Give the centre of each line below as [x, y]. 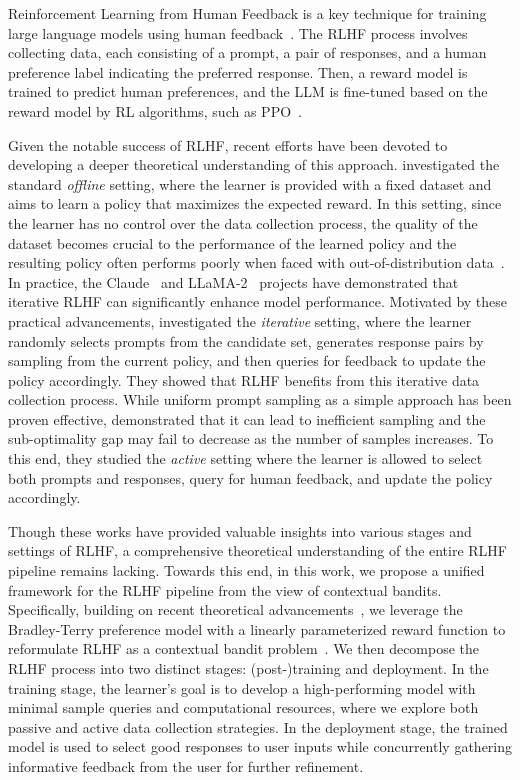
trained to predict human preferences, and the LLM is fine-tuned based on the [248, 91]
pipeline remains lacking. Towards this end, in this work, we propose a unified [246, 570]
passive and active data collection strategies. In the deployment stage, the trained [258, 726]
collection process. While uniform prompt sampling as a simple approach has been [260, 399]
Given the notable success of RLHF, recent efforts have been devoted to [228, 144]
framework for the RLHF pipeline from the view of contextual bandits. [225, 589]
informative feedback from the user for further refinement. [186, 765]
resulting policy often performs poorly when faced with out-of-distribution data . [256, 262]
